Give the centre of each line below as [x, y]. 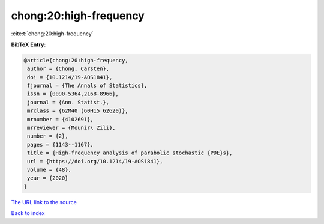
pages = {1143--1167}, [61, 144]
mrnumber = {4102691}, [61, 119]
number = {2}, [48, 136]
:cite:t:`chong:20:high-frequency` [52, 34]
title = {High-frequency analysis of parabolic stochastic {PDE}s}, [130, 153]
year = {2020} [48, 178]
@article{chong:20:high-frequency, [76, 60]
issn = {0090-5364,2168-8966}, [73, 94]
